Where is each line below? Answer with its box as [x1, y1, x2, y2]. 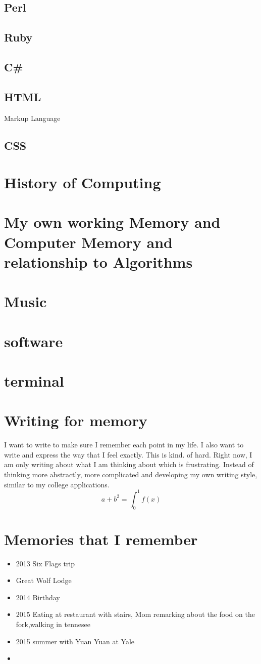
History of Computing [4, 172, 161, 193]
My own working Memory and [4, 212, 221, 232]
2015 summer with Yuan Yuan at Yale [16, 636, 135, 646]
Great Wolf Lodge [16, 575, 72, 586]
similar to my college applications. [4, 479, 110, 489]
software [4, 330, 63, 351]
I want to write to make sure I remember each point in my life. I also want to [4, 439, 244, 450]
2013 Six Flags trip [16, 558, 75, 568]
